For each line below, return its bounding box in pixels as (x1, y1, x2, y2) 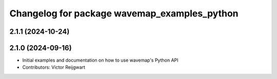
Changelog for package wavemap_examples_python (9, 8, 239, 19)
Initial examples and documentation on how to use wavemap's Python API (22, 57, 179, 64)
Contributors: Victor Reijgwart (22, 64, 86, 70)
